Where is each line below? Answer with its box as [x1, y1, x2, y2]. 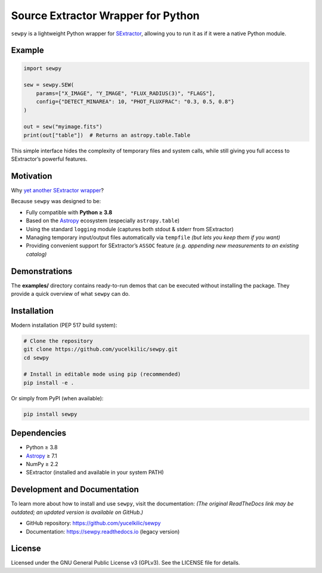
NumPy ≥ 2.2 [26, 461, 59, 468]
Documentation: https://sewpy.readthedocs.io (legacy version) [26, 528, 180, 535]
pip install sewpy [23, 410, 78, 418]
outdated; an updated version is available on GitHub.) [11, 508, 143, 516]
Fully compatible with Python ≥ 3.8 [26, 209, 113, 216]
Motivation [11, 171, 52, 181]
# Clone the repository [23, 338, 94, 344]
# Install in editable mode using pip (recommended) [23, 371, 181, 378]
